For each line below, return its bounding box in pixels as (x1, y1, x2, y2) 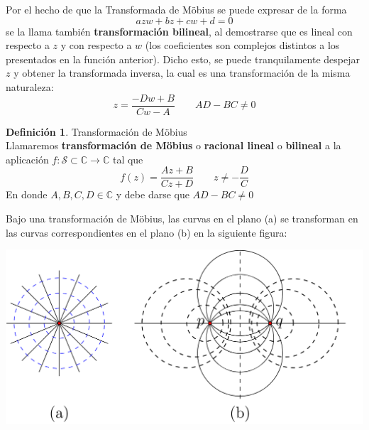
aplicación (6, 151, 49, 166)
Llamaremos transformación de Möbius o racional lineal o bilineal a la (6, 138, 341, 153)
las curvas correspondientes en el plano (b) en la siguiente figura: (6, 225, 287, 240)
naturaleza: (6, 79, 54, 94)
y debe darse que (116, 187, 189, 202)
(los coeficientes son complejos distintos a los (145, 38, 340, 53)
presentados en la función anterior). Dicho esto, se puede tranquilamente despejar (6, 51, 360, 66)
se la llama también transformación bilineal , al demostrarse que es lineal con (6, 23, 353, 38)
